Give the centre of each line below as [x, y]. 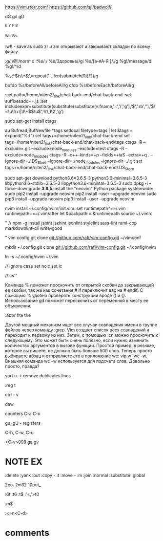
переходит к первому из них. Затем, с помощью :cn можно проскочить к [82, 335]
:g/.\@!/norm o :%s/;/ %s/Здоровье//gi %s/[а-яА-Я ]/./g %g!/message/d [78, 61]
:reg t [10, 385]
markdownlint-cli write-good [34, 228]
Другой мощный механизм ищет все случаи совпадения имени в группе [81, 325]
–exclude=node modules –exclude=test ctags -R [78, 149]
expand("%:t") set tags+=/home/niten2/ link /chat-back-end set [68, 136]
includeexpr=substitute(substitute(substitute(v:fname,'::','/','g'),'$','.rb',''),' [78, 107]
